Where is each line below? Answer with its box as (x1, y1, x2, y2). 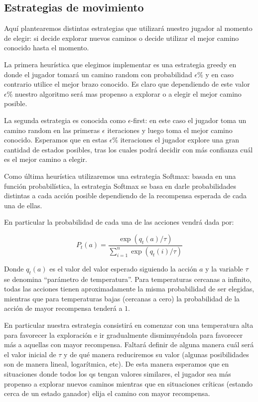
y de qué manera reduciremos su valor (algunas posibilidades (64, 349, 249, 359)
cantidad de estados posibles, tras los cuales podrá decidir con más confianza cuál (4, 144, 253, 154)
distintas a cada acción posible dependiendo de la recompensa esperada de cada (4, 190, 247, 201)
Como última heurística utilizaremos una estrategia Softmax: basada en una (4, 170, 236, 181)
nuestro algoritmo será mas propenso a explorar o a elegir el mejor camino (15, 88, 242, 99)
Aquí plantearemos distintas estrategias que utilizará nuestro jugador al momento (4, 23, 253, 33)
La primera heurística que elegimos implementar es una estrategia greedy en (4, 59, 237, 69)
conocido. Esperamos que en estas (4, 134, 108, 145)
